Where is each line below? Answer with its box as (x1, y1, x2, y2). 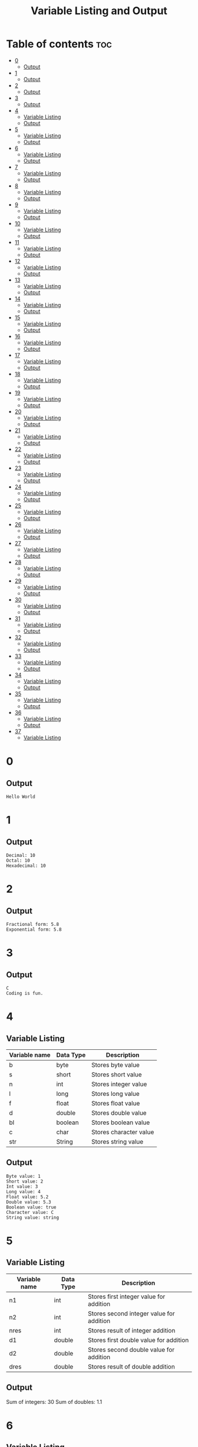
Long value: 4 (6, 1189, 41, 1194)
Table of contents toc (6, 37, 112, 51)
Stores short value (91, 1070, 143, 1078)
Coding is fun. (6, 990, 44, 996)
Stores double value (91, 1108, 147, 1117)
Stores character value (91, 1128, 154, 1136)
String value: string (6, 1214, 60, 1220)
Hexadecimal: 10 (6, 863, 46, 869)
